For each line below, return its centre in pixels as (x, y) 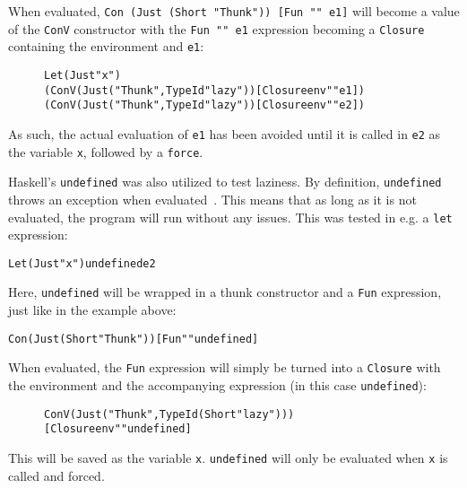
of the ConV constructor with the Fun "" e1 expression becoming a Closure (216, 28)
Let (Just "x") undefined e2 (82, 263)
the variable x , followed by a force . (106, 151)
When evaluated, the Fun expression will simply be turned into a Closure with (225, 367)
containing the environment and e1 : (106, 46)
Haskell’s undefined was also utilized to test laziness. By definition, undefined (225, 182)
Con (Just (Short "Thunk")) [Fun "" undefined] (134, 339)
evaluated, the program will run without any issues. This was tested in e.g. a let (230, 217)
